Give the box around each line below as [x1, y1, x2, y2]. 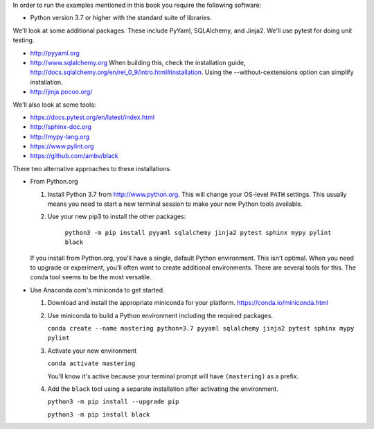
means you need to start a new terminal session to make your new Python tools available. [47, 200, 303, 208]
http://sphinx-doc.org [30, 123, 91, 131]
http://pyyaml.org [30, 49, 80, 57]
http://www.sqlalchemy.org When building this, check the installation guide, [30, 58, 246, 67]
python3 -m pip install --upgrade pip [47, 398, 179, 405]
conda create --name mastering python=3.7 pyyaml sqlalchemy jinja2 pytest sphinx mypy [47, 324, 355, 332]
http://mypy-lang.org [30, 132, 90, 141]
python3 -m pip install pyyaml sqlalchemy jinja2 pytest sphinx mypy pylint [64, 229, 332, 236]
